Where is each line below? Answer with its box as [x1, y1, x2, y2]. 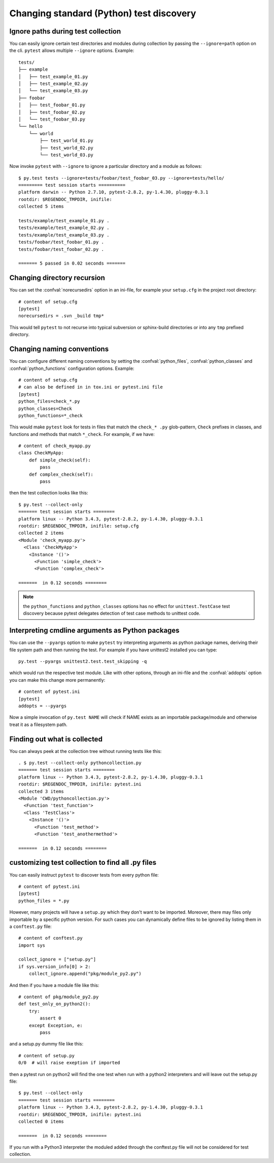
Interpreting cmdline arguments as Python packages [9, 626, 180, 635]
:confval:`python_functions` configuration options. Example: [9, 365, 134, 371]
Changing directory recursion [9, 274, 105, 282]
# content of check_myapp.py [18, 443, 91, 449]
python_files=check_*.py [18, 398, 80, 404]
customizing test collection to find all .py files [9, 858, 157, 867]
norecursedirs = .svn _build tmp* [18, 313, 104, 319]
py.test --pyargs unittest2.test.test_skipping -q [18, 658, 147, 664]
